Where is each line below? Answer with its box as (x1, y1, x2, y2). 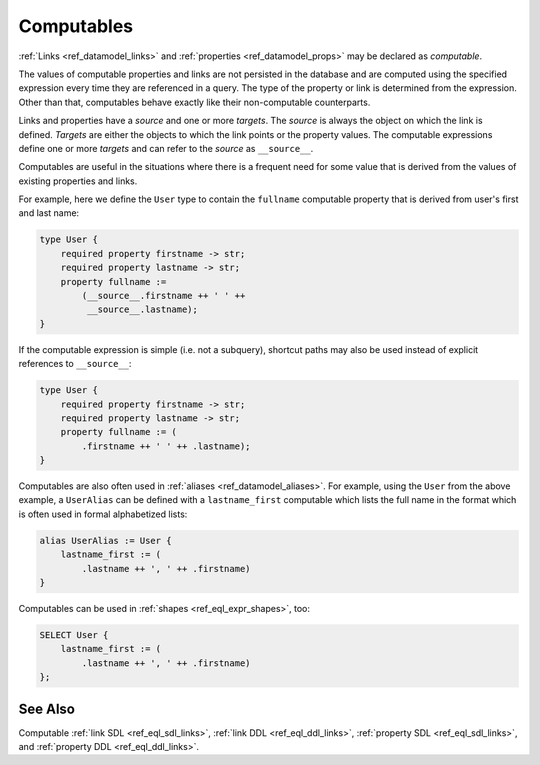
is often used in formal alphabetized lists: (18, 508, 188, 520)
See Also (18, 700, 75, 717)
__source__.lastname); (86, 304, 199, 315)
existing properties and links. (18, 175, 138, 187)
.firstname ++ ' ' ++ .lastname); (81, 440, 251, 452)
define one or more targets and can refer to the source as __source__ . (18, 142, 314, 154)
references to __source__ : (18, 358, 132, 370)
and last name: (18, 207, 80, 219)
